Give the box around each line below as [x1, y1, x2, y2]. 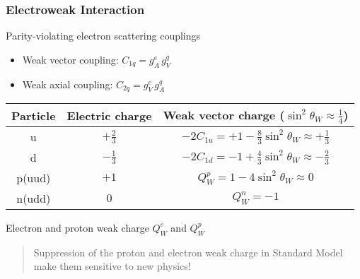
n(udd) [16, 189, 51, 206]
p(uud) [16, 169, 51, 186]
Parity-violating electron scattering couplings [6, 28, 201, 43]
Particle [11, 107, 56, 124]
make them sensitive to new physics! [33, 259, 191, 273]
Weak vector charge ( [163, 107, 285, 124]
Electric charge [66, 107, 152, 124]
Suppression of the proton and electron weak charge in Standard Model [33, 244, 343, 259]
